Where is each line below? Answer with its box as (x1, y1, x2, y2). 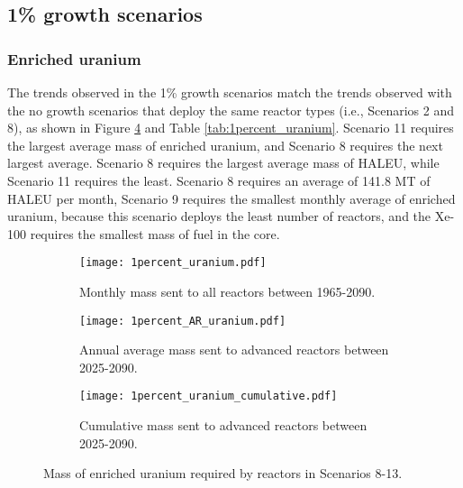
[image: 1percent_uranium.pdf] (79, 256, 267, 270)
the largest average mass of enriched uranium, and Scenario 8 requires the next (7, 135, 443, 154)
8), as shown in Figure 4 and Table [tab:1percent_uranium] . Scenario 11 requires (7, 118, 454, 137)
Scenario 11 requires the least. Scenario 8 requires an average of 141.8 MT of (7, 170, 431, 189)
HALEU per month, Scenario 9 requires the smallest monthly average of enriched (7, 189, 456, 207)
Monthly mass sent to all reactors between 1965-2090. (79, 282, 376, 300)
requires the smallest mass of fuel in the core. (30, 224, 280, 243)
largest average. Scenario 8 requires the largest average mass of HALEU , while (7, 153, 440, 172)
